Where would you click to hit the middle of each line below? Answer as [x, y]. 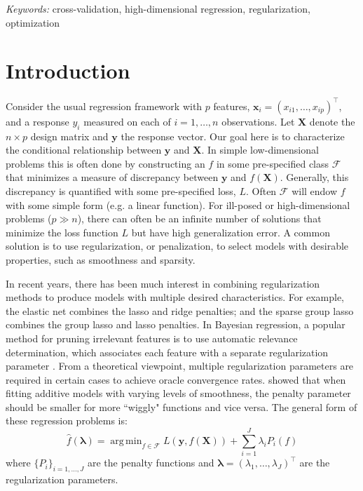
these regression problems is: [67, 421]
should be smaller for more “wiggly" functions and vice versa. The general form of [181, 406]
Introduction [68, 70]
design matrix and [69, 136]
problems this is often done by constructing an [105, 163]
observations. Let [258, 121]
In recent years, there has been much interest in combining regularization [163, 283]
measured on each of [127, 121]
